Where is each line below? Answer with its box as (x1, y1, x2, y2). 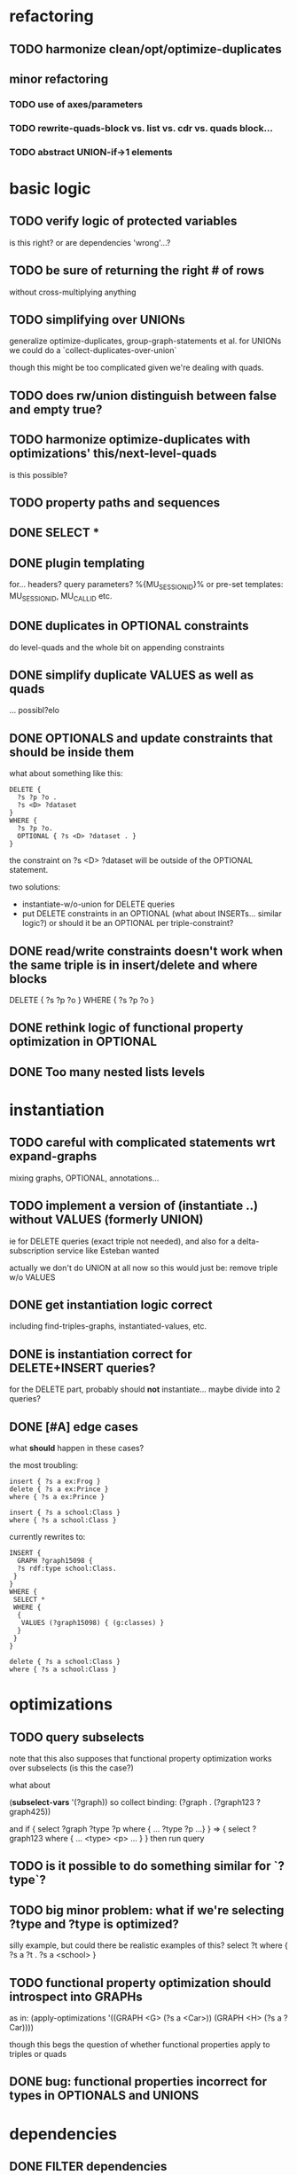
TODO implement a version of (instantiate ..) (9, 1198, 259, 1213)
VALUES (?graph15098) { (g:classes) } (20, 1619, 165, 1628)
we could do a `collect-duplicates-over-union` (9, 345, 177, 356)
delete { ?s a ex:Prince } (9, 1485, 109, 1494)
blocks (9, 971, 48, 986)
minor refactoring (9, 71, 109, 86)
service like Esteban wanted (56, 1245, 160, 1256)
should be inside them (9, 744, 135, 759)
